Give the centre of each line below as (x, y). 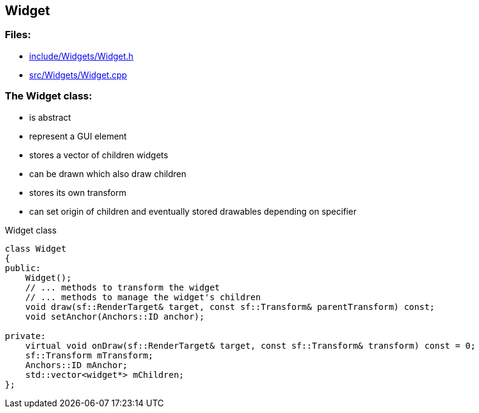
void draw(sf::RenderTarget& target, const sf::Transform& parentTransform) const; (230, 307)
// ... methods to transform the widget (123, 287)
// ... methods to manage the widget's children (143, 297)
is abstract (50, 117)
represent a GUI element (78, 136)
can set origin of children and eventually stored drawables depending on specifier (193, 211)
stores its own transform (78, 192)
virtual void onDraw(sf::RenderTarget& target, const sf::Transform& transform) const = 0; (250, 345)
